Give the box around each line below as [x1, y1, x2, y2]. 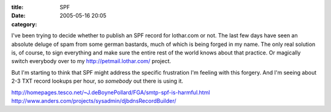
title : [11, 4, 24, 10]
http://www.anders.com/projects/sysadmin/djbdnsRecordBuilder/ [11, 97, 177, 104]
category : [11, 20, 37, 28]
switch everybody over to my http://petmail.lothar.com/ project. [11, 58, 172, 65]
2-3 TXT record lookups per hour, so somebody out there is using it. [11, 77, 184, 85]
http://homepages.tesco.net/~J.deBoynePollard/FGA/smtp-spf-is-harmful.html [11, 89, 210, 96]
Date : [11, 12, 26, 20]
